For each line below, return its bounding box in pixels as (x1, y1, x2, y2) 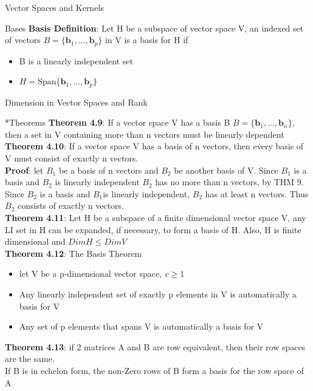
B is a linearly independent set (19, 54, 133, 67)
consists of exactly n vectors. (17, 199, 124, 212)
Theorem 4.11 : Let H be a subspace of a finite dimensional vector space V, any (5, 211, 306, 224)
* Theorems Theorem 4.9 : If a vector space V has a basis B (5, 116, 230, 129)
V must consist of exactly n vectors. (5, 152, 139, 165)
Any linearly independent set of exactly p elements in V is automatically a (19, 288, 297, 300)
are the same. (5, 352, 55, 365)
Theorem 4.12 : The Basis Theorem (5, 246, 142, 259)
